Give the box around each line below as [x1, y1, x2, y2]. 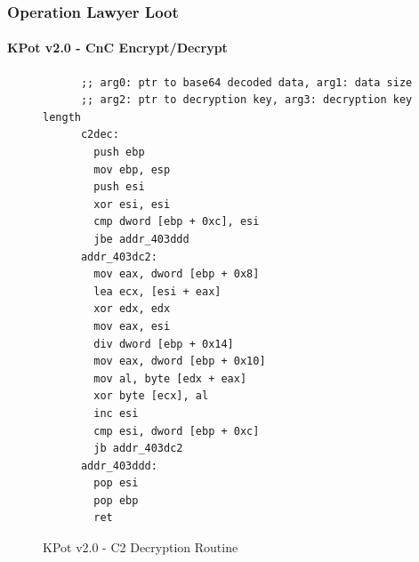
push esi [93, 181, 145, 194]
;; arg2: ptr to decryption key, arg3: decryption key [80, 93, 413, 107]
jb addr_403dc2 [93, 442, 183, 455]
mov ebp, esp [93, 163, 171, 176]
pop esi [93, 477, 139, 490]
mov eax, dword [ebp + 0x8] [93, 268, 260, 281]
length [43, 110, 81, 124]
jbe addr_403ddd [93, 232, 189, 245]
